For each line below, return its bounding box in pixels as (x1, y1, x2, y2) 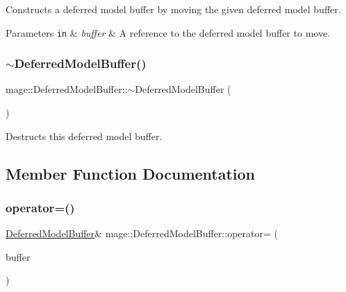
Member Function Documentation (6, 162, 256, 184)
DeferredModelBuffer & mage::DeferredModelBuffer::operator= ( (6, 226, 278, 241)
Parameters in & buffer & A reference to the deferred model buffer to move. (6, 25, 331, 40)
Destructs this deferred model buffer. (6, 128, 163, 143)
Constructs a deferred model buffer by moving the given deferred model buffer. (6, 2, 341, 16)
